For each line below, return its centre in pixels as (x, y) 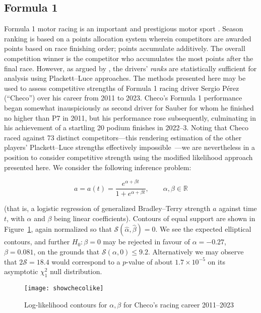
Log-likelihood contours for (66, 304)
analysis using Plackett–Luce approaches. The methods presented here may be (125, 78)
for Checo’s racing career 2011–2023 (179, 304)
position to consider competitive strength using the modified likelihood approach (128, 157)
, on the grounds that (67, 251)
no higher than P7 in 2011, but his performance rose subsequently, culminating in (130, 117)
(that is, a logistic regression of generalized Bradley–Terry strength (107, 208)
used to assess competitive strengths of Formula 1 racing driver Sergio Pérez (122, 88)
